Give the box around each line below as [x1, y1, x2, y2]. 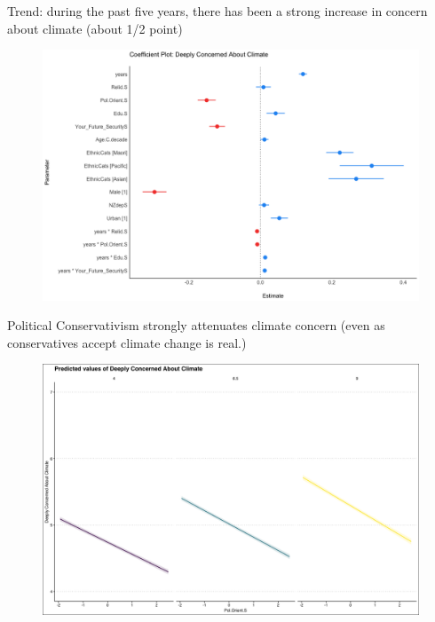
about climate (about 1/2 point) [7, 19, 183, 37]
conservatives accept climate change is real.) [7, 333, 247, 351]
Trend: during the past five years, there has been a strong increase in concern [7, 2, 428, 20]
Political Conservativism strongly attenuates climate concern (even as [7, 316, 385, 335]
